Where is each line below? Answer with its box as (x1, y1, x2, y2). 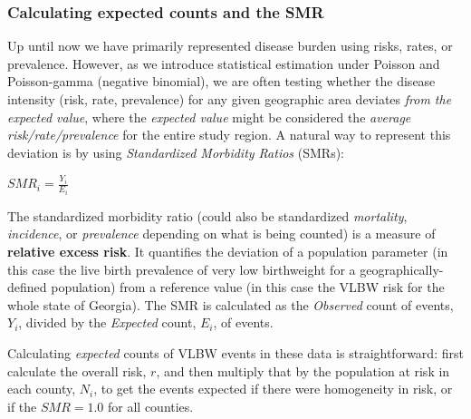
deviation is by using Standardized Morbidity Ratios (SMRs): (7, 142, 344, 161)
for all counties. (108, 396, 194, 415)
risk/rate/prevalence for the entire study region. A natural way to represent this (7, 125, 451, 144)
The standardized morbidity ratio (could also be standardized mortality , (7, 206, 408, 225)
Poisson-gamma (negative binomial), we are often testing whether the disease (7, 72, 436, 91)
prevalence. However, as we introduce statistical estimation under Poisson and (7, 54, 440, 73)
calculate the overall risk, (7, 361, 147, 380)
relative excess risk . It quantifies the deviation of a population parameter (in (7, 242, 448, 261)
